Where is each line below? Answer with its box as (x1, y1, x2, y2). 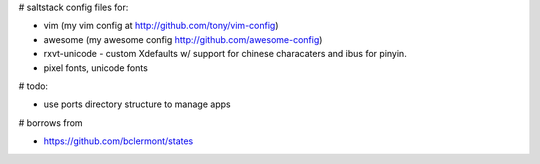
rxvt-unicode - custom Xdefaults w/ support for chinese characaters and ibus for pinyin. (43, 48, 407, 60)
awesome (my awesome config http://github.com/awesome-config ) (43, 33, 323, 45)
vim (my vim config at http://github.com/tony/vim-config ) (43, 20, 279, 32)
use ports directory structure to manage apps (43, 98, 231, 110)
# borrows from (18, 116, 84, 129)
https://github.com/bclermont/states (43, 135, 194, 147)
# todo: (18, 80, 49, 92)
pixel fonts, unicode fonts (43, 61, 149, 74)
